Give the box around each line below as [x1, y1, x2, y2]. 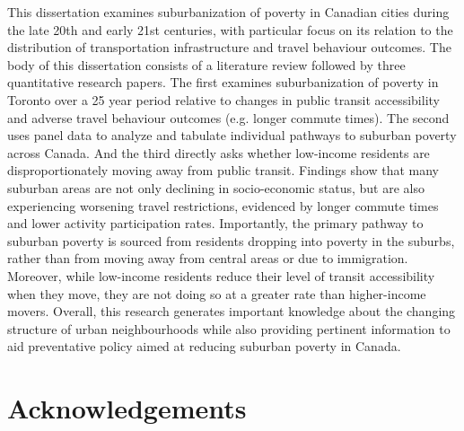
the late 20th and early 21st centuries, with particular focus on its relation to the [7, 20, 453, 39]
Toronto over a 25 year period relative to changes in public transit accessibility [7, 90, 440, 109]
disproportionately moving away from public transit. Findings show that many [7, 161, 439, 180]
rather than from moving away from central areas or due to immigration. [7, 249, 408, 268]
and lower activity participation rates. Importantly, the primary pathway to [7, 214, 424, 233]
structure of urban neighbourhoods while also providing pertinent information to [7, 319, 451, 338]
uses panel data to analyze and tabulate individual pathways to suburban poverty [7, 126, 457, 145]
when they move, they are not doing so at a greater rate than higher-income [7, 284, 426, 303]
